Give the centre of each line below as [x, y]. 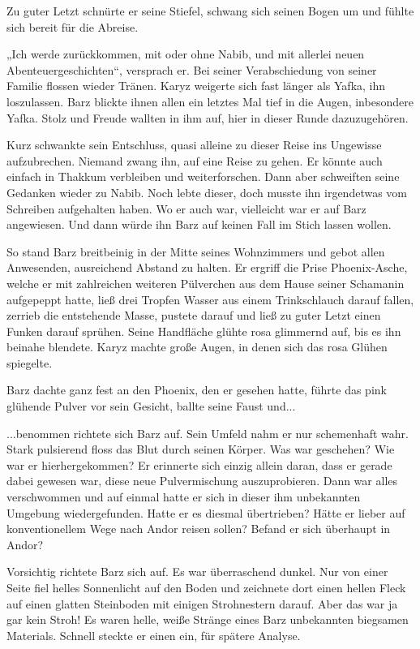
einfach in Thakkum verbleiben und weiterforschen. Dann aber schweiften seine [203, 176]
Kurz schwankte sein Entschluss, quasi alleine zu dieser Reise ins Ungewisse [194, 145]
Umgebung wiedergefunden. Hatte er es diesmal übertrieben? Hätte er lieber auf [206, 512]
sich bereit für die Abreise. [73, 26]
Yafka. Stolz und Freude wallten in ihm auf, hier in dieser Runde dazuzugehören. [208, 117]
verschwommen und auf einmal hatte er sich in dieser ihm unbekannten [184, 497]
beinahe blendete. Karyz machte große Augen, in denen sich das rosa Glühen [197, 347]
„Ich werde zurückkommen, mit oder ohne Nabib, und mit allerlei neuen [186, 54]
